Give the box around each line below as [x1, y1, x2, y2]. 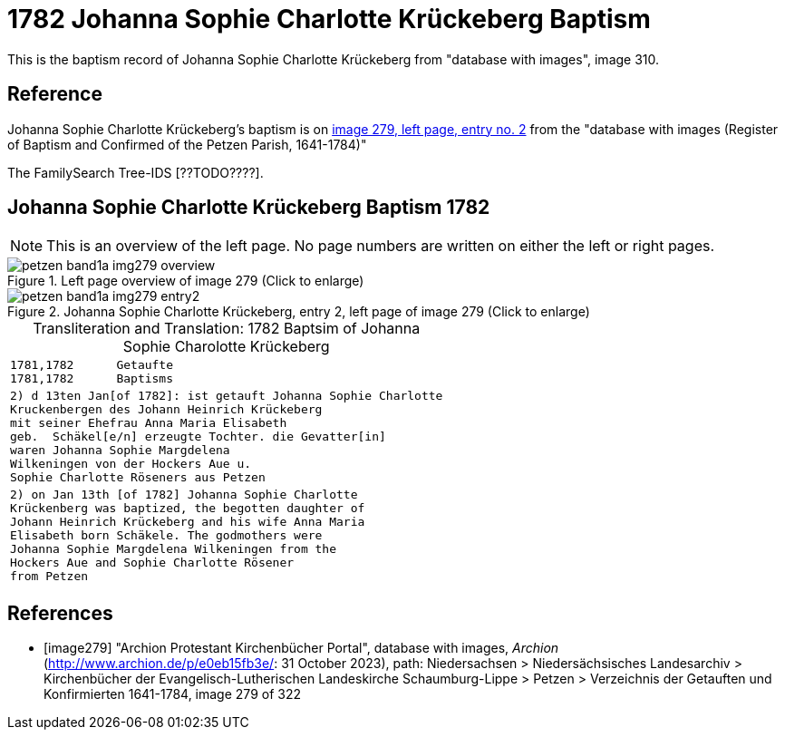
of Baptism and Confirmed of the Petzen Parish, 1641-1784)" [7, 136, 367, 152]
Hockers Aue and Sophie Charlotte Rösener [10, 556, 295, 570]
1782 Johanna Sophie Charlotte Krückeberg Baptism [7, 4, 651, 34]
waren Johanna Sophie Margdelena [10, 443, 230, 458]
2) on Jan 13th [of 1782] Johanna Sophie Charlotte [10, 488, 358, 502]
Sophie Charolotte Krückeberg [122, 337, 330, 356]
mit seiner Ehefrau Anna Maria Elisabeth [10, 416, 287, 431]
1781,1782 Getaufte [10, 358, 174, 373]
